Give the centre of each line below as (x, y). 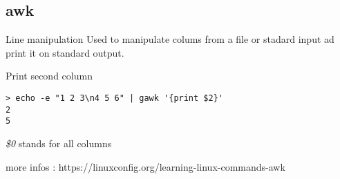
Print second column (49, 76)
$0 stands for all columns (59, 143)
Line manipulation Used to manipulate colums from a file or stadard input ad (170, 39)
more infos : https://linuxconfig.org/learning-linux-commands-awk (145, 166)
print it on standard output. (65, 52)
